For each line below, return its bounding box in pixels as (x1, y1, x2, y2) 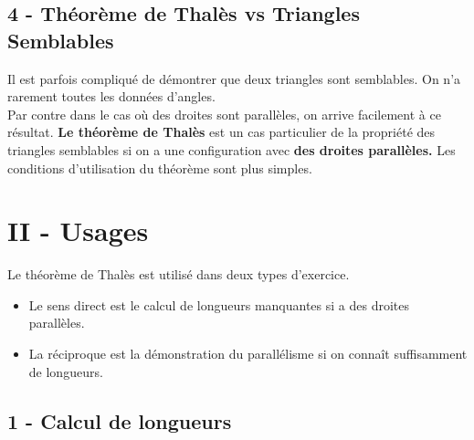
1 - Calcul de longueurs (7, 406, 232, 435)
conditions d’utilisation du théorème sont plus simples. (7, 158, 312, 177)
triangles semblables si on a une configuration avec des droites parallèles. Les (7, 140, 456, 159)
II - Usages (7, 212, 149, 249)
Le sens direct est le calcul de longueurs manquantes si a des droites (28, 295, 409, 314)
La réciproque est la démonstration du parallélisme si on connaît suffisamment (28, 344, 468, 363)
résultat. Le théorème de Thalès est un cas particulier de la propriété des (7, 122, 436, 141)
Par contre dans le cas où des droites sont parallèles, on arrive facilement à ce (7, 104, 441, 123)
